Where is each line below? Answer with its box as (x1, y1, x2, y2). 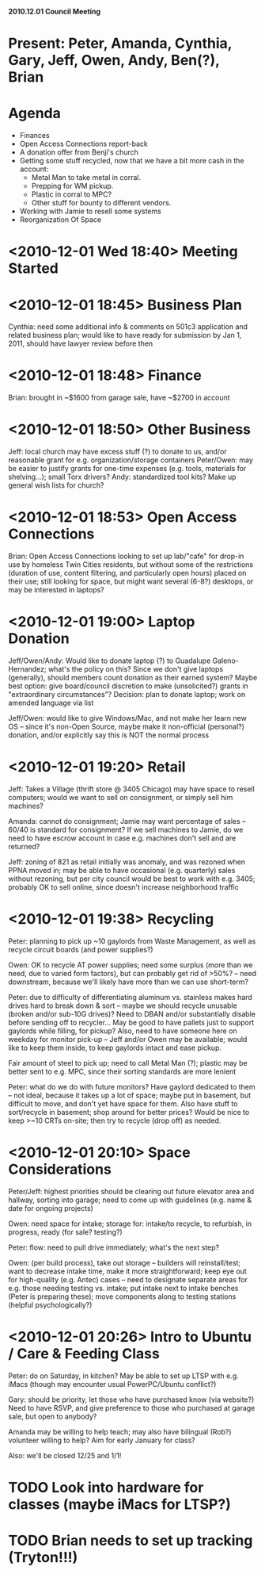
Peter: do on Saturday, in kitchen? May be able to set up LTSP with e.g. (8, 1371, 239, 1381)
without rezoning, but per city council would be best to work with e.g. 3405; (8, 874, 256, 883)
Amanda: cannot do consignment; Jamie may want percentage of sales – (8, 816, 247, 825)
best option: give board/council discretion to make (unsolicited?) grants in (8, 681, 249, 691)
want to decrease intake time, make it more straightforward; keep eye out (8, 1266, 247, 1276)
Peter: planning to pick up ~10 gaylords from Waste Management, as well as (8, 936, 256, 946)
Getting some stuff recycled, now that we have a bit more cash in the (19, 156, 244, 166)
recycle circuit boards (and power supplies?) (8, 944, 153, 954)
